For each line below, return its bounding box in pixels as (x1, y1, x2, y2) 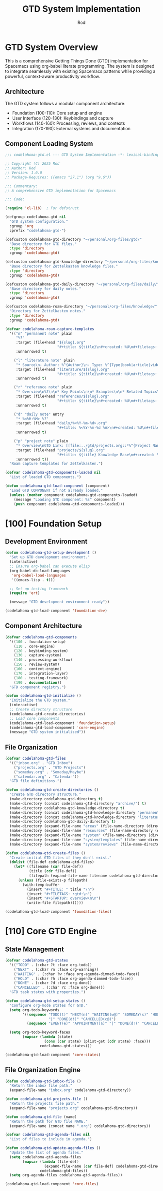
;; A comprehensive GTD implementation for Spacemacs (5, 188, 116, 193)
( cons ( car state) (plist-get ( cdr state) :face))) (44, 1039, 151, 1044)
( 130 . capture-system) (14, 653, 62, 658)
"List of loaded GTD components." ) (9, 475, 81, 480)
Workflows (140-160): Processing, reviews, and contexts (12, 120, 125, 126)
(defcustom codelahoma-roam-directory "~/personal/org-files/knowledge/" (5, 304, 158, 309)
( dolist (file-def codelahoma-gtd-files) (9, 860, 95, 864)
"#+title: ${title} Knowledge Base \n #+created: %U (57, 452, 162, 457)
